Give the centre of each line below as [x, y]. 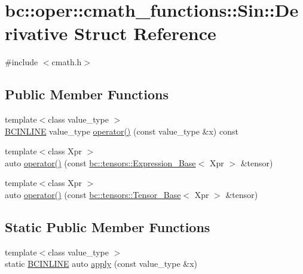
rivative [36, 33]
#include [22, 62]
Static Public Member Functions [108, 227]
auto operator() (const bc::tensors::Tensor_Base [93, 195]
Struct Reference [145, 33]
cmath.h [67, 62]
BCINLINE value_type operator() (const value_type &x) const [122, 131]
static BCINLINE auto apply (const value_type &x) [101, 264]
